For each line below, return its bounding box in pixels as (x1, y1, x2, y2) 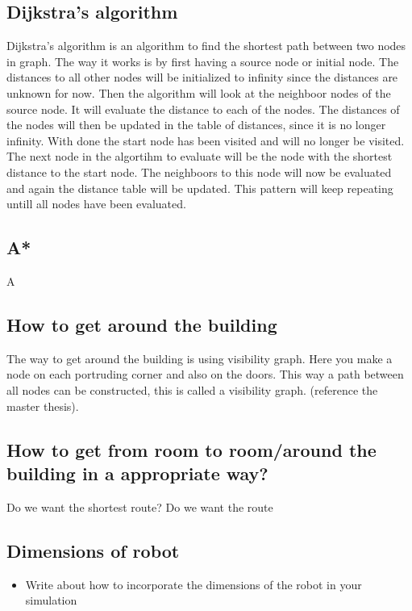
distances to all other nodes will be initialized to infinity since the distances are (6, 69, 398, 86)
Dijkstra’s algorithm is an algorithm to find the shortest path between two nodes (6, 37, 406, 54)
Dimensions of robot (6, 538, 180, 563)
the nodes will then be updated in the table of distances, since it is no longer (6, 116, 386, 133)
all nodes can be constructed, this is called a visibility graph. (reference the (6, 381, 378, 398)
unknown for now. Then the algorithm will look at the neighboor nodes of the (6, 84, 391, 101)
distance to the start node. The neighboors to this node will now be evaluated (6, 163, 392, 180)
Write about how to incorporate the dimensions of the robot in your (25, 575, 362, 592)
